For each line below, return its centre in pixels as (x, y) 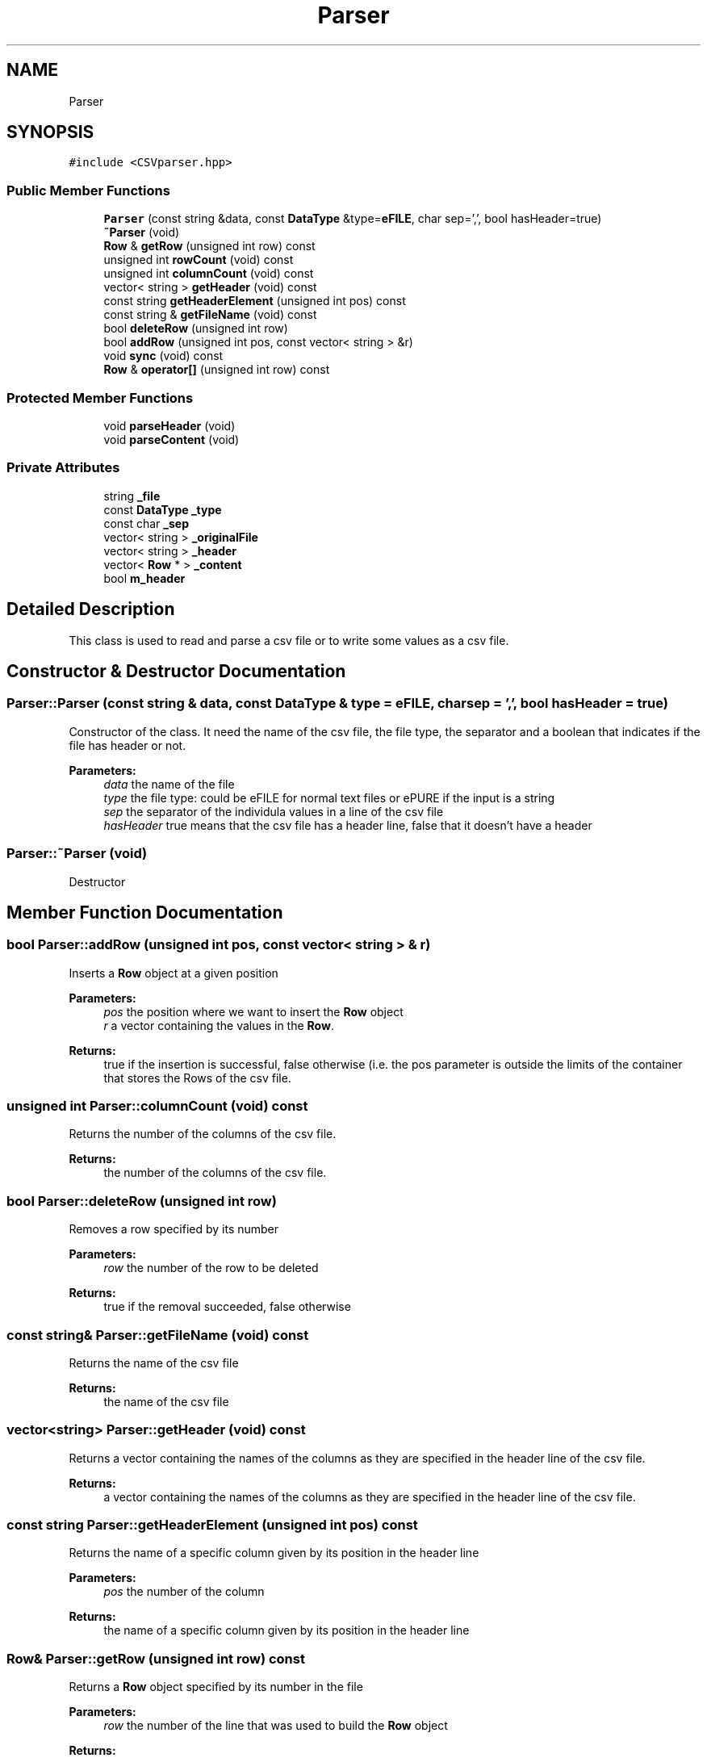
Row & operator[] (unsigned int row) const (217, 370)
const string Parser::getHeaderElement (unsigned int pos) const (212, 1525)
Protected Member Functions (100, 398)
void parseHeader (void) (169, 425)
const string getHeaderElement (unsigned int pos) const (255, 301)
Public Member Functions (88, 190)
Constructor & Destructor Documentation (176, 671)
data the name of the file (169, 784)
